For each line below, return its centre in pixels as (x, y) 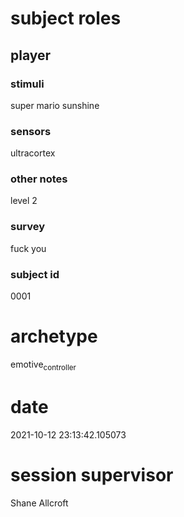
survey (28, 227)
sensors (31, 131)
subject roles (66, 18)
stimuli (27, 84)
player (31, 55)
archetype (54, 336)
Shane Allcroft (39, 503)
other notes (39, 179)
